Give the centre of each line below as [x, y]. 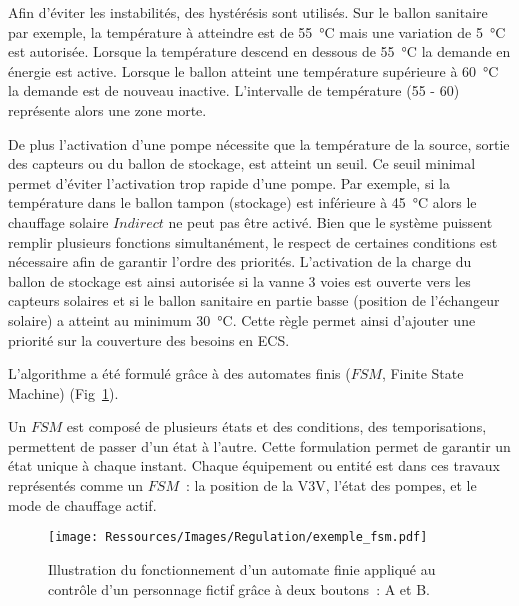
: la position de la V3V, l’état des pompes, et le [331, 485]
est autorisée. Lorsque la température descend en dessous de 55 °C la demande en [259, 51]
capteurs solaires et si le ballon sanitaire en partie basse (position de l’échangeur [254, 300]
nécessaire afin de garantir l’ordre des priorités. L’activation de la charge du [240, 261]
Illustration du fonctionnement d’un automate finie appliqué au [242, 568]
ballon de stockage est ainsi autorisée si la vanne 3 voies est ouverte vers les [239, 280]
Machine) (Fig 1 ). [63, 392]
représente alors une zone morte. [107, 109]
